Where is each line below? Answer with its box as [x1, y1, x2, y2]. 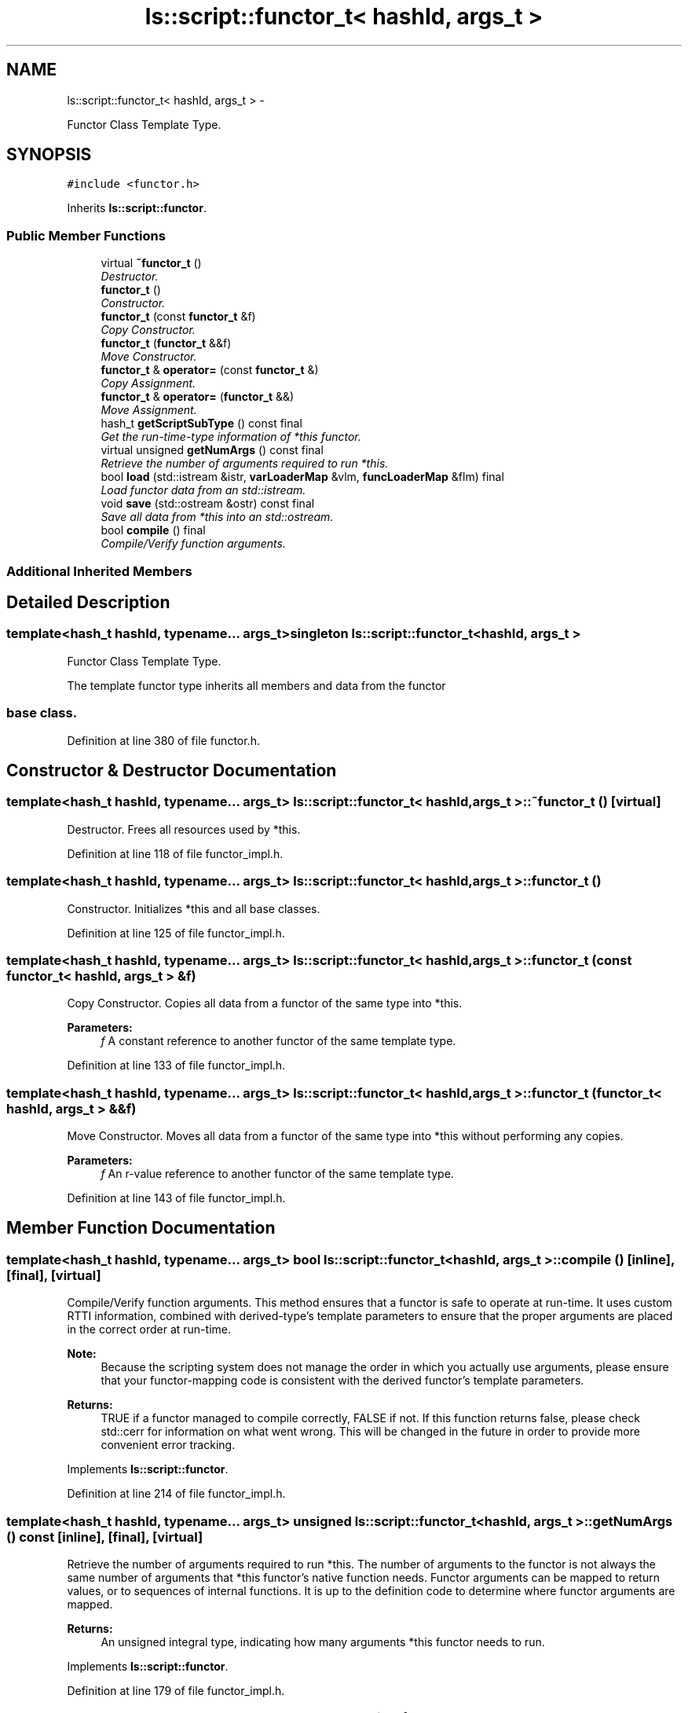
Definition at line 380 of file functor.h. [67, 733, 260, 747]
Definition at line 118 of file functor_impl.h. [67, 846, 284, 860]
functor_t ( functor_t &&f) [101, 336, 232, 350]
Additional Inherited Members [6, 563, 192, 579]
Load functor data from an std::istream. [101, 483, 306, 497]
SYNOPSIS [6, 145, 92, 165]
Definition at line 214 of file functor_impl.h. [67, 1487, 286, 1501]
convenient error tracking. [101, 1438, 236, 1452]
